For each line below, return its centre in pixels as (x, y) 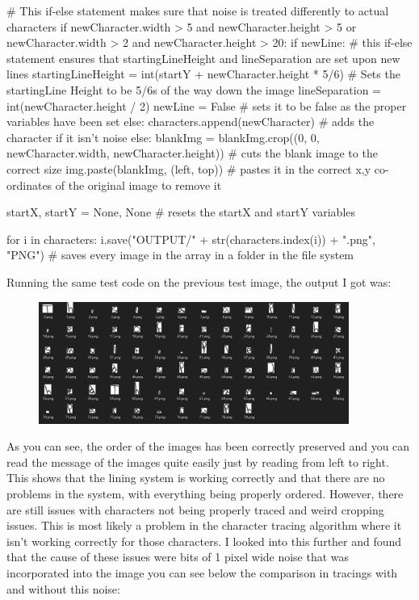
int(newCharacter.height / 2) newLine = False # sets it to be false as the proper (207, 105)
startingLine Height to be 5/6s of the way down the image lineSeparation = (194, 89)
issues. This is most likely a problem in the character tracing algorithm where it (204, 525)
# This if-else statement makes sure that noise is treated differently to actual (198, 10)
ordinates (29, 185)
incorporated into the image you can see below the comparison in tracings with (202, 572)
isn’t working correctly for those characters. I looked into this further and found (204, 541)
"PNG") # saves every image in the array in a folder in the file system (180, 255)
